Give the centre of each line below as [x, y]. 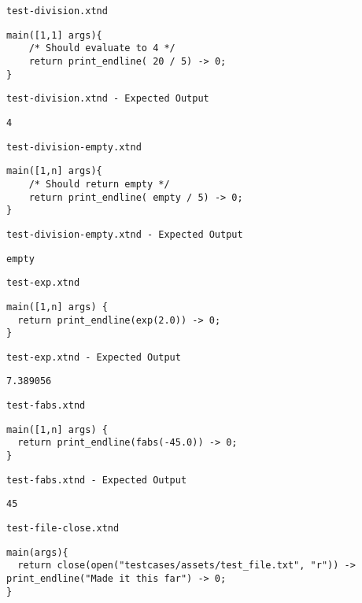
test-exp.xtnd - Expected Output [94, 357]
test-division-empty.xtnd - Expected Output [125, 234]
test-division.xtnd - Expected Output [108, 99]
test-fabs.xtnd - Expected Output [97, 480]
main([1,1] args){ [54, 35]
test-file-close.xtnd [63, 529]
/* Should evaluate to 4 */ [102, 48]
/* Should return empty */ [99, 184]
